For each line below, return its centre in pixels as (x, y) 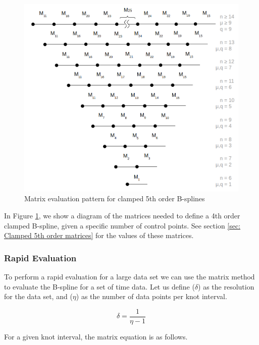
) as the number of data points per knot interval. (151, 296)
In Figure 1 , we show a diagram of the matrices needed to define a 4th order (122, 215)
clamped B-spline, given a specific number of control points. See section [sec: (122, 225)
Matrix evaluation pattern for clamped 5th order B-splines (115, 198)
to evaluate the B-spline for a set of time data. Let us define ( (99, 286)
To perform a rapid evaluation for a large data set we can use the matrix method (129, 276)
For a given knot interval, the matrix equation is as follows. (96, 336)
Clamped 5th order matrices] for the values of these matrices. (99, 235)
